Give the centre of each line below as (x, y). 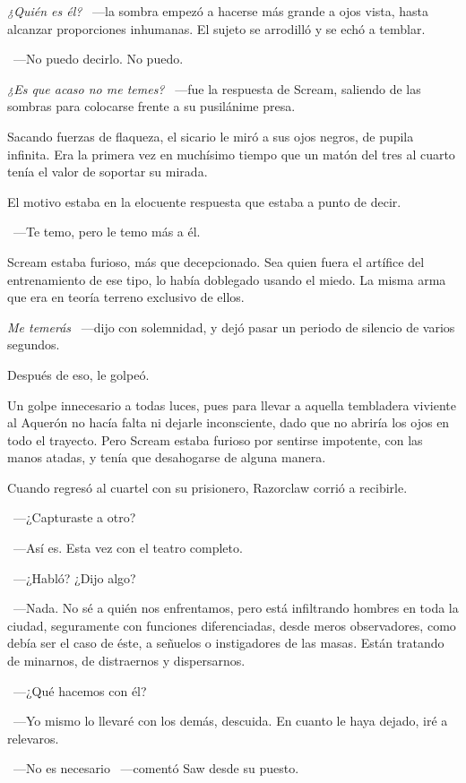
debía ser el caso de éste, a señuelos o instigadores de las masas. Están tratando (226, 643)
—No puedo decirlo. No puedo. (98, 59)
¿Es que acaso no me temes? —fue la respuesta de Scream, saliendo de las (214, 88)
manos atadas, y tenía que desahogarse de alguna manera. (167, 457)
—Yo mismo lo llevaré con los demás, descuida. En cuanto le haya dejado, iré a (230, 721)
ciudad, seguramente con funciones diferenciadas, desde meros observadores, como (232, 625)
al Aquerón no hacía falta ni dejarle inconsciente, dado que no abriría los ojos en (229, 422)
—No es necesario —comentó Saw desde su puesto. (156, 768)
